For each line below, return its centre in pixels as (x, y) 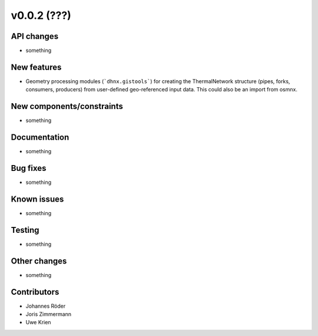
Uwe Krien (38, 322)
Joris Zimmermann (49, 314)
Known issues (37, 199)
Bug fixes (29, 168)
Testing (25, 230)
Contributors (35, 292)
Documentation (40, 138)
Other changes (39, 261)
